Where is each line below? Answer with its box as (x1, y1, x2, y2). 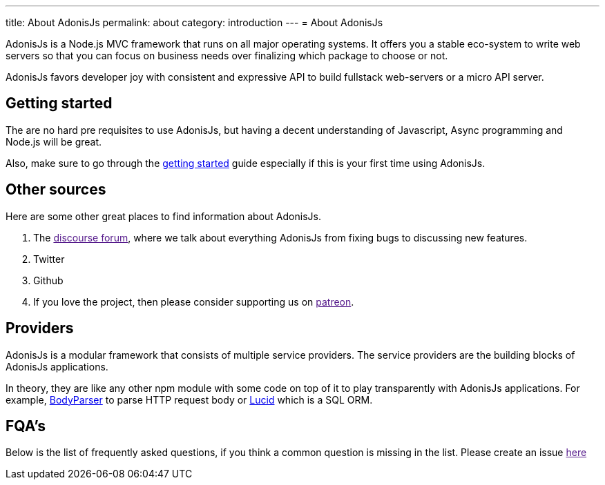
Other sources (6, 181, 106, 199)
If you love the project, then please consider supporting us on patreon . (33, 295, 354, 308)
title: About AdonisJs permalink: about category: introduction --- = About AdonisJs (6, 17, 383, 28)
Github (33, 274, 64, 286)
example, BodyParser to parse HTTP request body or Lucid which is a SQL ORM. (6, 393, 373, 406)
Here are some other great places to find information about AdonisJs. (6, 210, 321, 222)
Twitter (33, 253, 65, 265)
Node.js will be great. (6, 135, 102, 148)
